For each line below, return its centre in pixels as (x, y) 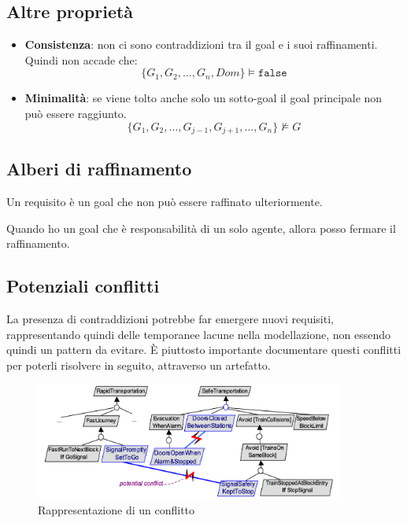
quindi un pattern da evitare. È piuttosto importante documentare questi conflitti (204, 350)
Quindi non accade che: (81, 59)
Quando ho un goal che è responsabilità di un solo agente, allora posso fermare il (201, 228)
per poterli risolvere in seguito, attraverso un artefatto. (139, 365)
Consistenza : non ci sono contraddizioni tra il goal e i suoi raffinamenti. (201, 44)
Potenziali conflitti (83, 286)
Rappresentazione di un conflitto (117, 510)
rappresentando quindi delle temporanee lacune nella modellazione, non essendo (199, 334)
